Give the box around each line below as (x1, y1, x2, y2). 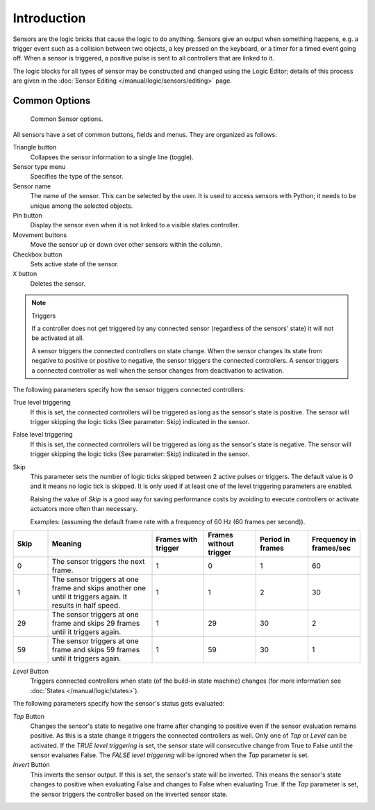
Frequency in (311, 534, 356, 544)
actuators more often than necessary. (30, 505, 138, 513)
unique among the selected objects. (30, 202, 133, 210)
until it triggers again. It (51, 592, 128, 601)
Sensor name (12, 181, 51, 191)
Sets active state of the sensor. (30, 259, 119, 268)
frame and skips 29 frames (51, 618, 140, 628)
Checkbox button (12, 250, 62, 259)
